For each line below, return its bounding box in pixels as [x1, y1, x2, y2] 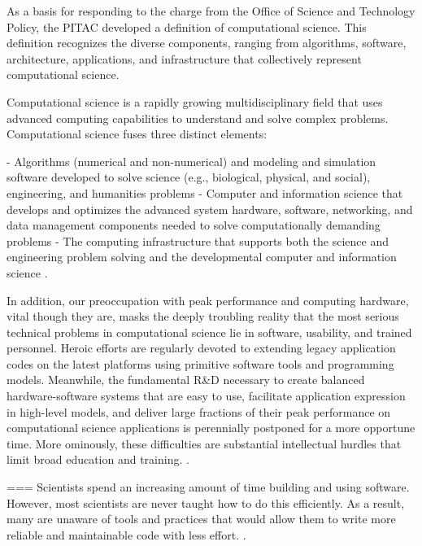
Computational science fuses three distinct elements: [7, 125, 268, 142]
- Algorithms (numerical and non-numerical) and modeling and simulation [7, 152, 376, 169]
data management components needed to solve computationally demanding [7, 216, 381, 234]
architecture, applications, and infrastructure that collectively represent [7, 50, 362, 67]
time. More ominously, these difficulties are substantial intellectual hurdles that [7, 435, 402, 452]
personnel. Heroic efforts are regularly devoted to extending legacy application [7, 339, 396, 356]
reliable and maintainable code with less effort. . [7, 526, 246, 543]
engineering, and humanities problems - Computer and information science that [7, 184, 403, 201]
